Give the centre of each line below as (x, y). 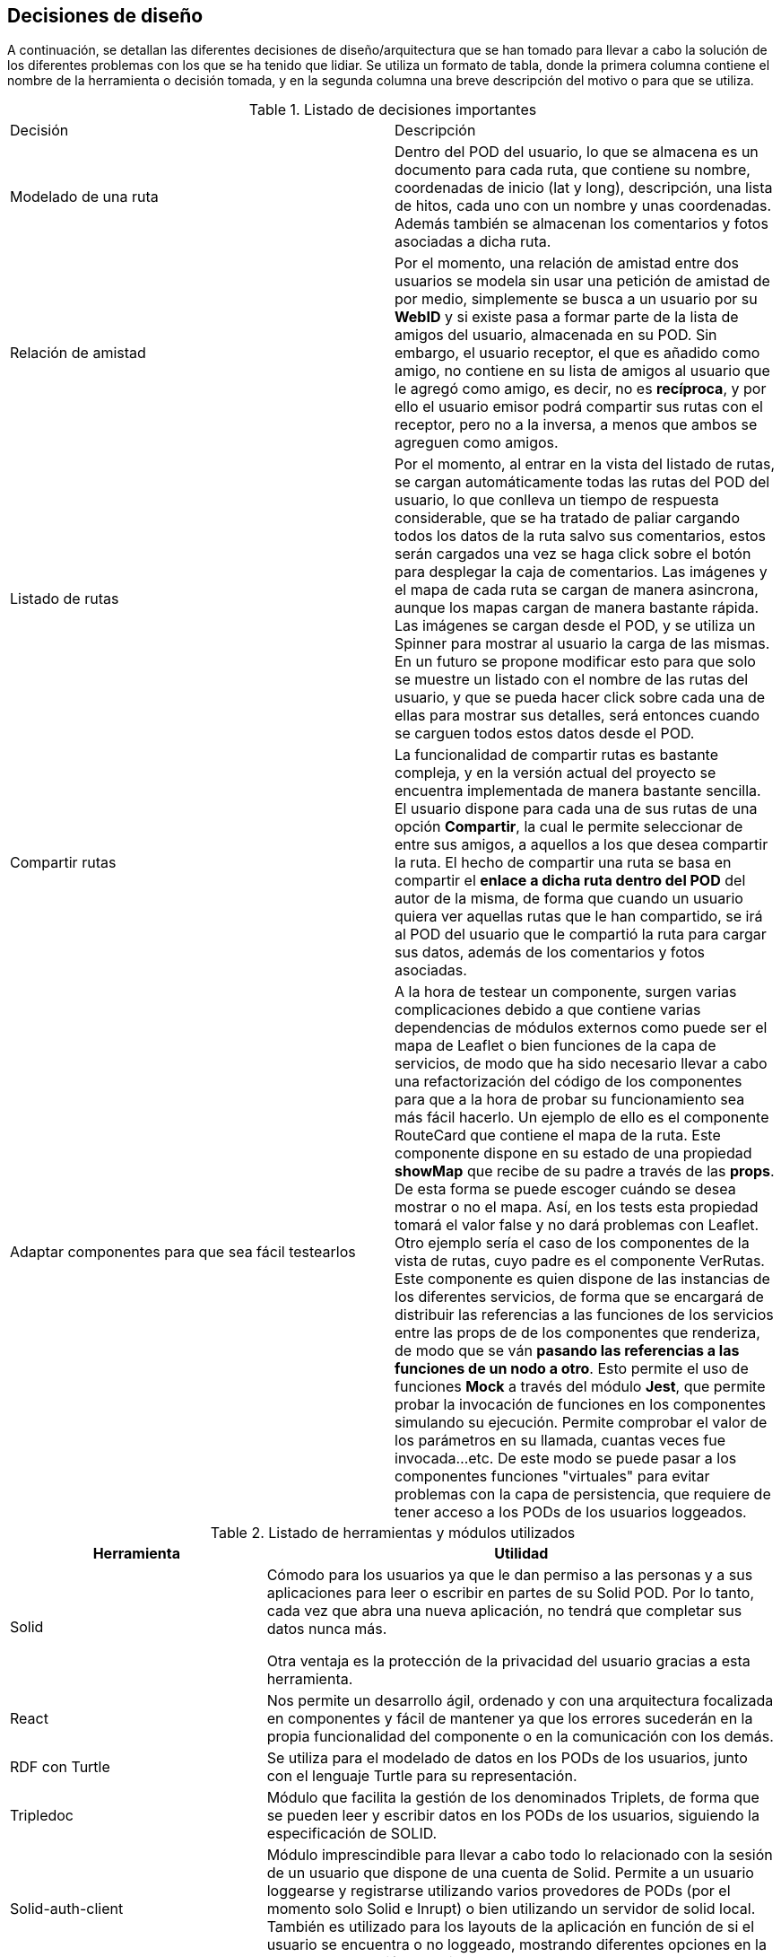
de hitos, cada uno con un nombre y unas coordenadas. (583, 206)
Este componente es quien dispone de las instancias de (582, 1279)
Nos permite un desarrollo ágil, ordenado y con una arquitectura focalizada (520, 1701)
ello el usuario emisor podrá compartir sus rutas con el (579, 407)
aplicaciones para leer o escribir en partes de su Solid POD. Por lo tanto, (510, 1593)
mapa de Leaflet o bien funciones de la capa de (555, 1046)
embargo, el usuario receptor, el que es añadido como (577, 353)
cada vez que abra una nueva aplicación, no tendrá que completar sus (504, 1611)
